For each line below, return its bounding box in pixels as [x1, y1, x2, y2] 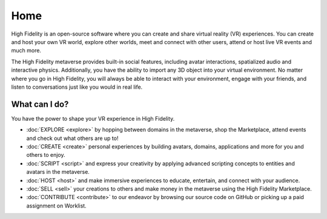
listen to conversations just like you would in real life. [11, 83, 143, 90]
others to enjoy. [26, 151, 66, 159]
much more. [11, 47, 42, 54]
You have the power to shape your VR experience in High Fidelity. [11, 115, 175, 122]
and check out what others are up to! [26, 135, 119, 142]
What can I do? [11, 99, 69, 109]
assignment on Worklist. [26, 202, 87, 209]
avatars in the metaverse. [26, 168, 90, 176]
